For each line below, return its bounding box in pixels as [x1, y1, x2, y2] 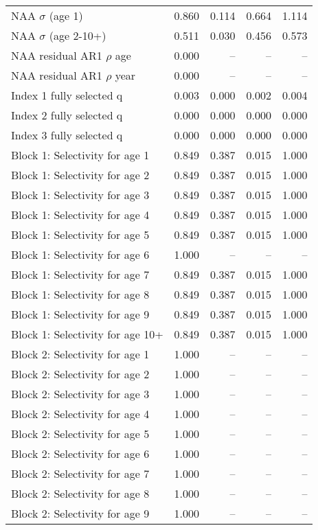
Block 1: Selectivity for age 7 [11, 266, 150, 282]
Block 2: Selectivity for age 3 [11, 386, 150, 402]
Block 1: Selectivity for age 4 [11, 207, 150, 222]
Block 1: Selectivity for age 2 [11, 167, 150, 183]
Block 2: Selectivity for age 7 [11, 465, 150, 481]
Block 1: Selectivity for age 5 [11, 227, 150, 242]
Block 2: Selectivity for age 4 [11, 406, 150, 422]
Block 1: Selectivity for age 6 [11, 246, 150, 262]
